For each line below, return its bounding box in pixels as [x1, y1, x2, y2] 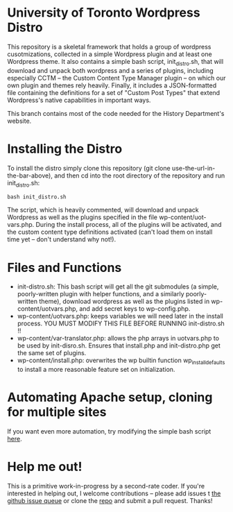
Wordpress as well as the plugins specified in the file [7, 213, 158, 221]
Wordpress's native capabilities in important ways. [7, 96, 151, 104]
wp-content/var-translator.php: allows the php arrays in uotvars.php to [17, 334, 220, 343]
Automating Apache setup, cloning [7, 390, 213, 405]
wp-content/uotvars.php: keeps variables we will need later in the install [17, 312, 224, 321]
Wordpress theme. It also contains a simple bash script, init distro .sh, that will [7, 57, 224, 67]
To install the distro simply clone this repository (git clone [7, 164, 171, 172]
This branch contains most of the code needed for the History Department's [7, 109, 225, 117]
